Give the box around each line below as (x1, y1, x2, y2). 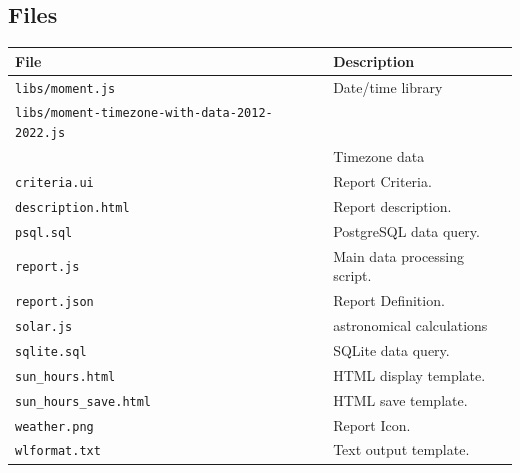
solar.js (15, 319, 73, 334)
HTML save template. (333, 389, 468, 410)
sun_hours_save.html (15, 394, 152, 409)
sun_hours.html (15, 369, 116, 384)
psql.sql (15, 225, 73, 240)
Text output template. (333, 439, 470, 460)
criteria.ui (15, 175, 94, 190)
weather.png (15, 419, 94, 434)
